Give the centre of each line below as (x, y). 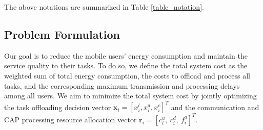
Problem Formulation (62, 34)
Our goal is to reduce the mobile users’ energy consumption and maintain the (126, 55)
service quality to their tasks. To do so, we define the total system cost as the (126, 66)
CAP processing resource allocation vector (70, 119)
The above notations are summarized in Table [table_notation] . (104, 7)
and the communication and (215, 107)
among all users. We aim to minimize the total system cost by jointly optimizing (130, 96)
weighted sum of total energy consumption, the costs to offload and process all (127, 75)
